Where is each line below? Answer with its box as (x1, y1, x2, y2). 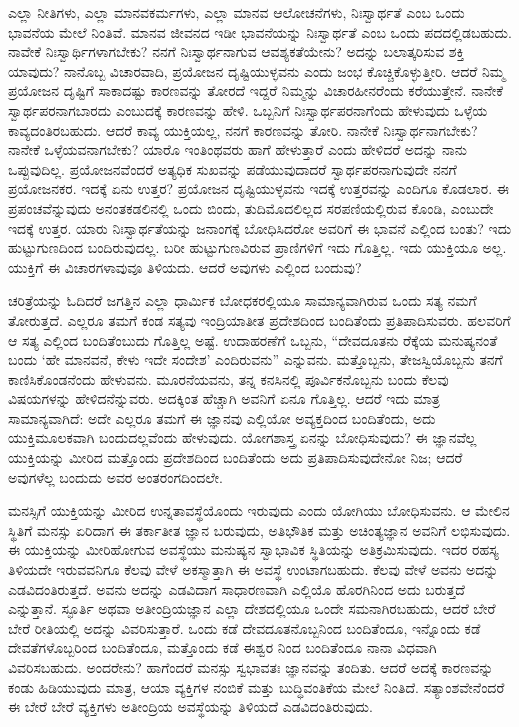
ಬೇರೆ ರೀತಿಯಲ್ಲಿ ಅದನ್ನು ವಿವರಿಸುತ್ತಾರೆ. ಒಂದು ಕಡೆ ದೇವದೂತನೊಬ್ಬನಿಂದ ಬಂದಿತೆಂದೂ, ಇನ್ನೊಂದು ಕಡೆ (8, 617, 481, 638)
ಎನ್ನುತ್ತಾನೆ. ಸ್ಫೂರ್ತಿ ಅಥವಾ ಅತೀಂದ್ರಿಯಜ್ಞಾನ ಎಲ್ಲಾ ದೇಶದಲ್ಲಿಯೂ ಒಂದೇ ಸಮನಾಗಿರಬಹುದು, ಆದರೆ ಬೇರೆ (8, 598, 496, 619)
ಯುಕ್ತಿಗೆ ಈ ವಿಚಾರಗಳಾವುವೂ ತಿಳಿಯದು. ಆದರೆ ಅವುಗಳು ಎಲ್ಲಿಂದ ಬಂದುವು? (8, 256, 362, 277)
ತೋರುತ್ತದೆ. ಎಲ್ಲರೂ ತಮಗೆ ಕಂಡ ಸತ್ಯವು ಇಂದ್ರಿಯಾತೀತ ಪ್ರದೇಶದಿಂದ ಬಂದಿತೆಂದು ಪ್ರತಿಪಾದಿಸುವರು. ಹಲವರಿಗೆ (8, 309, 511, 330)
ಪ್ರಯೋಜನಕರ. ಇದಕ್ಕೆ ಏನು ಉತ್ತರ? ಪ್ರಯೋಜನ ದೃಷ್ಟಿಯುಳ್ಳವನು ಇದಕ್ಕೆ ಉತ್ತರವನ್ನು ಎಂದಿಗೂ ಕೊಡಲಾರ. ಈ (8, 178, 509, 199)
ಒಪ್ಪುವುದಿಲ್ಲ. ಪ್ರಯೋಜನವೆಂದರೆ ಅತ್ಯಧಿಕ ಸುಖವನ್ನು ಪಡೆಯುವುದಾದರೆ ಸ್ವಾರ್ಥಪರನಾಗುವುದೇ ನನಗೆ (8, 158, 457, 179)
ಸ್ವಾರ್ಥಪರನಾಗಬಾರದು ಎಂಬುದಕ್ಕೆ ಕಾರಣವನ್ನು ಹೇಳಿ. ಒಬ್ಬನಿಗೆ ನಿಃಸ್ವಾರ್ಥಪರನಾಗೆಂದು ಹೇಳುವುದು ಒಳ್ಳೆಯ (8, 99, 488, 120)
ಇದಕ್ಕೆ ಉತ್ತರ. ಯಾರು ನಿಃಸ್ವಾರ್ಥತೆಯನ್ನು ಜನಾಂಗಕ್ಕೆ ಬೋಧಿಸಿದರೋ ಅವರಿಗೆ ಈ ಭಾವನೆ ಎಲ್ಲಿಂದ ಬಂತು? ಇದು (8, 217, 512, 238)
